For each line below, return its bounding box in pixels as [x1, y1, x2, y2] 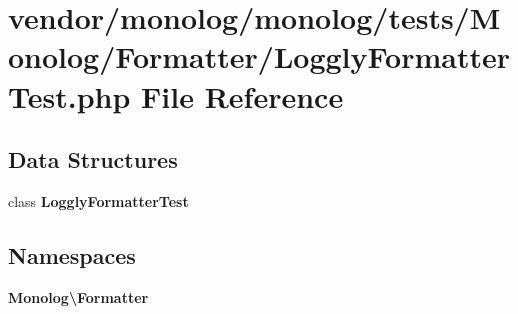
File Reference [141, 75, 344, 116]
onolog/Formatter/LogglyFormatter [8, 36, 511, 77]
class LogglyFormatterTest [8, 190, 189, 211]
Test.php [8, 75, 131, 116]
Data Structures [8, 144, 178, 175]
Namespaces [8, 239, 136, 270]
